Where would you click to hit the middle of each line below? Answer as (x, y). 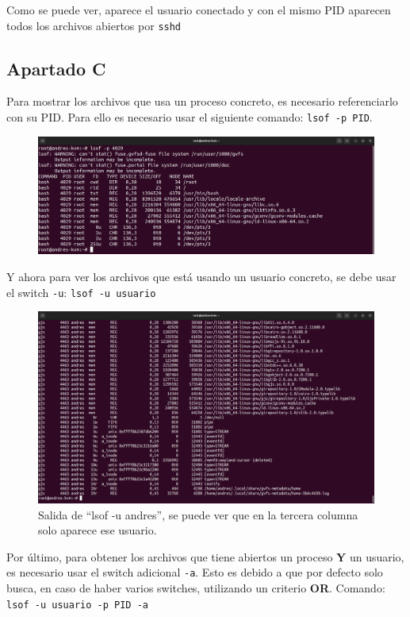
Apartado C (56, 68)
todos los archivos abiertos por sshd (94, 25)
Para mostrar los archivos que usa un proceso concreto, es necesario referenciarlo (202, 101)
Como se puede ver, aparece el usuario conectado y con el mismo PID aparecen (199, 10)
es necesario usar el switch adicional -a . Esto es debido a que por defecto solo (195, 572)
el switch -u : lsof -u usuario (81, 292)
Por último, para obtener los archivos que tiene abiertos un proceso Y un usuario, (205, 556)
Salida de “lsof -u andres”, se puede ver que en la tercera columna (198, 514)
